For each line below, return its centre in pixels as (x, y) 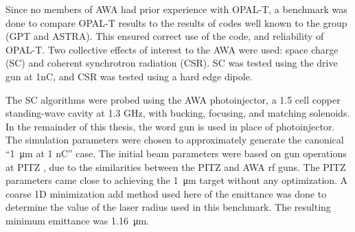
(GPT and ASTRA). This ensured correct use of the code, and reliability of (165, 36)
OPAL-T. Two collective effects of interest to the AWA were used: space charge (172, 49)
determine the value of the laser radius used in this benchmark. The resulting (168, 207)
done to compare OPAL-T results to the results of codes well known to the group (176, 22)
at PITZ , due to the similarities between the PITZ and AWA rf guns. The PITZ (176, 166)
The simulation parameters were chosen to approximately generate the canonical (175, 140)
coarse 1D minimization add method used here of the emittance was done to (166, 193)
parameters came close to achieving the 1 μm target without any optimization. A (177, 180)
